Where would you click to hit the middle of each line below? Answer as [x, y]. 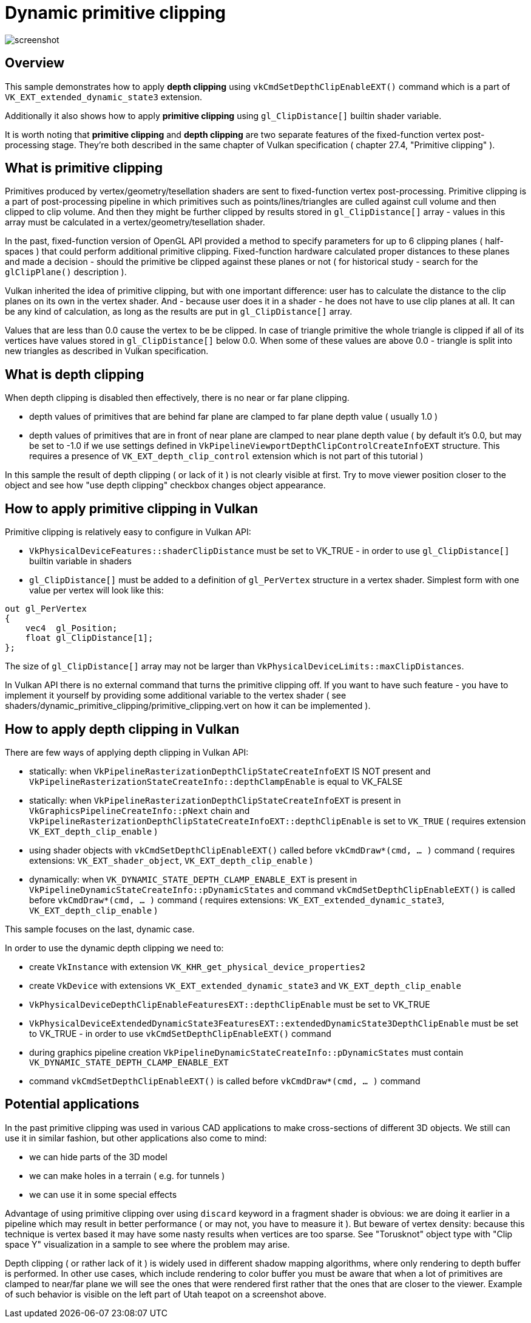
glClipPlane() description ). [66, 272]
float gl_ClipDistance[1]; [89, 638]
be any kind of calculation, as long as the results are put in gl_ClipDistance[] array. [179, 312]
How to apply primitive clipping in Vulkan [131, 508]
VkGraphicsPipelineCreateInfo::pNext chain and [140, 810]
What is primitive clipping [84, 168]
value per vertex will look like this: [96, 590]
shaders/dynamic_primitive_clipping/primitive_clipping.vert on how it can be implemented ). [188, 706]
